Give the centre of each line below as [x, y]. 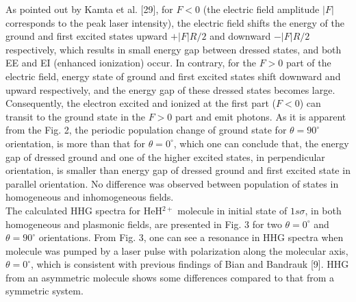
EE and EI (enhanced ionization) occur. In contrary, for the [131, 63]
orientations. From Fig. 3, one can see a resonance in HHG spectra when [191, 237]
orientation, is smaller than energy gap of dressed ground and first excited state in [178, 170]
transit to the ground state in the [76, 116]
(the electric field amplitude [261, 9]
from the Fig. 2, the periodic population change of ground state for [146, 130]
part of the [308, 63]
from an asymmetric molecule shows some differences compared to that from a [170, 277]
